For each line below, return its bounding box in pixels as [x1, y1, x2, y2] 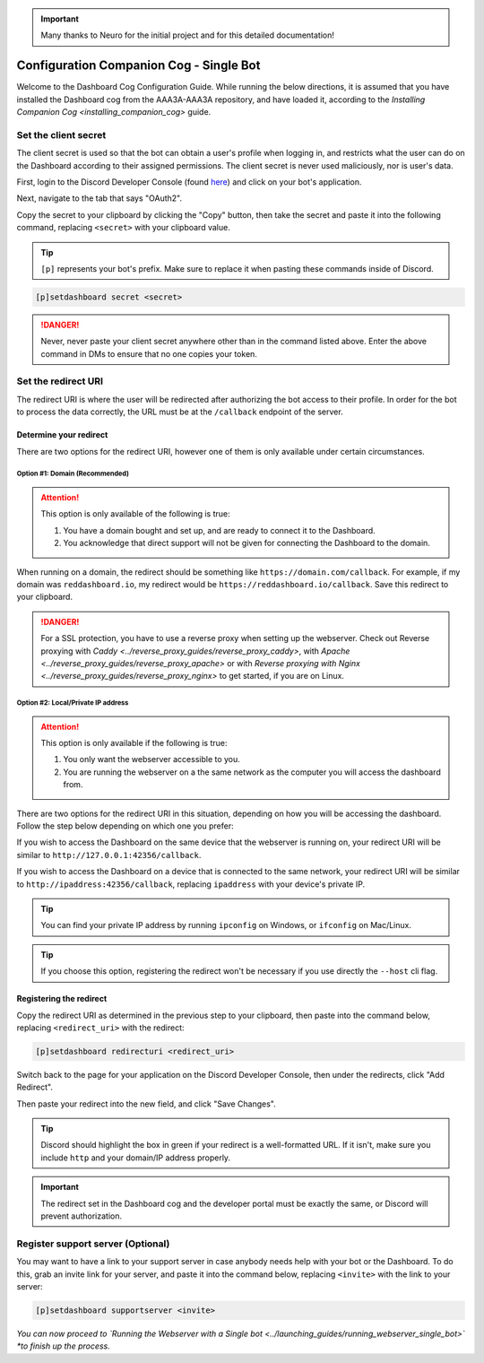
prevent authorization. [40, 1211, 123, 1221]
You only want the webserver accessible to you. [63, 754, 241, 765]
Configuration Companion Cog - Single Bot [16, 58, 261, 74]
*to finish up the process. [16, 1341, 111, 1351]
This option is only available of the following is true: [40, 508, 230, 519]
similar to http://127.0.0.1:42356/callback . [16, 849, 202, 860]
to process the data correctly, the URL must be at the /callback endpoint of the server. [16, 406, 344, 417]
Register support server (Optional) [16, 1237, 170, 1250]
